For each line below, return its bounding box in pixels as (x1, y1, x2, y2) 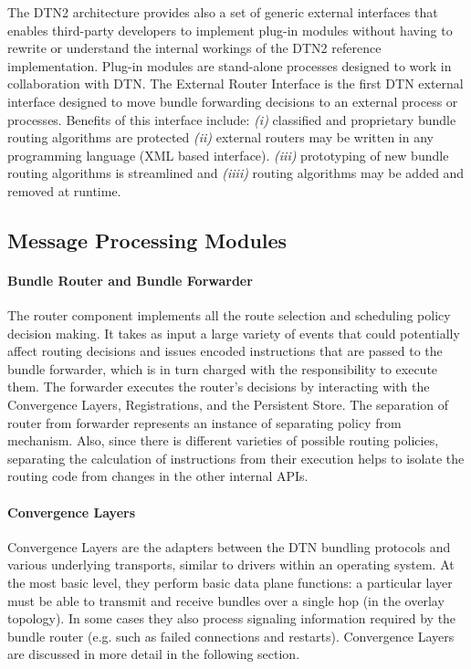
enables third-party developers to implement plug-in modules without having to (7, 20, 453, 39)
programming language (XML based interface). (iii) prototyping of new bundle (7, 145, 449, 164)
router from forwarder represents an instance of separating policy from (7, 413, 402, 432)
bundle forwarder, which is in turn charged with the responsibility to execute (7, 359, 438, 378)
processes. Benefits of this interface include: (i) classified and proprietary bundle (7, 110, 456, 129)
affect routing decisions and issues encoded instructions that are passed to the (7, 341, 443, 361)
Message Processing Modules (7, 225, 288, 254)
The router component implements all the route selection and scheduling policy (7, 306, 451, 325)
